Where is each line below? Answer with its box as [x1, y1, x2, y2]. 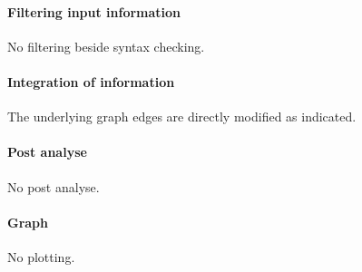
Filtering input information [7, 2, 181, 21]
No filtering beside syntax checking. [7, 36, 205, 55]
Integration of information [7, 72, 175, 91]
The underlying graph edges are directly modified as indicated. [7, 107, 357, 126]
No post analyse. [7, 177, 100, 196]
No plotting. [7, 247, 75, 266]
